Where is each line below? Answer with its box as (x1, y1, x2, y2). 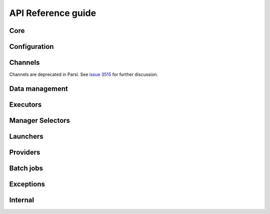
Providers (9, 148, 40, 157)
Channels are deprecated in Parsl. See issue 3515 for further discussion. (9, 71, 158, 77)
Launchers (9, 132, 43, 141)
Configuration (9, 42, 54, 51)
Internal (9, 196, 34, 205)
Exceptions (9, 180, 45, 188)
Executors (9, 100, 42, 109)
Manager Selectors (9, 116, 70, 125)
